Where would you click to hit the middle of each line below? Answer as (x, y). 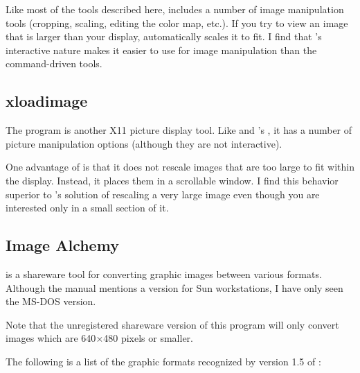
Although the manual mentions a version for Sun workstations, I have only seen (174, 287)
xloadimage (47, 101)
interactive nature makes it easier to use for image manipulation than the (161, 50)
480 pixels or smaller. (148, 338)
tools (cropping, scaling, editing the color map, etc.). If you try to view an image (177, 23)
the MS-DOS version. (51, 301)
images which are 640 (51, 338)
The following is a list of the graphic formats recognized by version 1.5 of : (163, 361)
